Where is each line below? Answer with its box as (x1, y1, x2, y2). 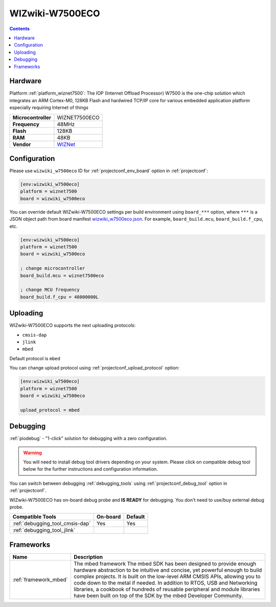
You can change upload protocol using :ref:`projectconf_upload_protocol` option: (9, 365, 180, 371)
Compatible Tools (12, 513, 56, 521)
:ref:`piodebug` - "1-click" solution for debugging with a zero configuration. (9, 435, 168, 441)
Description (73, 553, 103, 561)
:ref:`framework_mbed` (12, 576, 68, 583)
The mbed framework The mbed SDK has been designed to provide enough (73, 560, 257, 567)
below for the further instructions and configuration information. (23, 466, 158, 472)
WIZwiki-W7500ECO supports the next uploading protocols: (9, 322, 136, 329)
